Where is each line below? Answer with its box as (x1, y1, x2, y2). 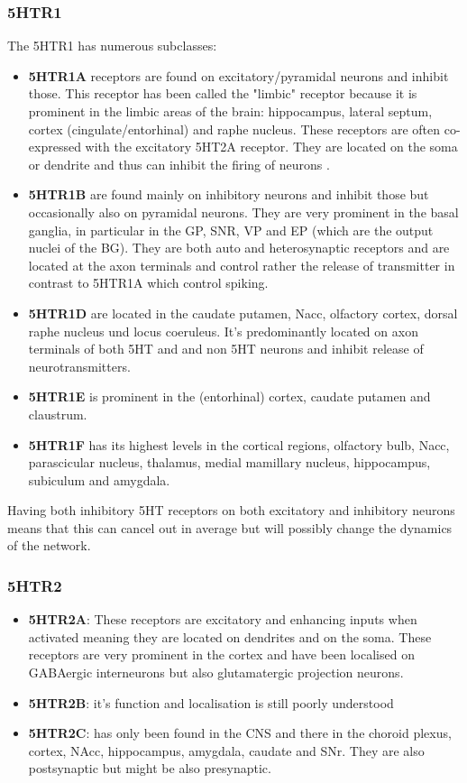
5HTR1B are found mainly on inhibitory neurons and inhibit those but (28, 185, 429, 204)
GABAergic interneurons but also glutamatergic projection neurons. (28, 663, 404, 682)
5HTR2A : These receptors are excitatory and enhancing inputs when (28, 610, 417, 629)
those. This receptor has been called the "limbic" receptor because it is (28, 84, 417, 103)
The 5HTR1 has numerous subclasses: (7, 36, 217, 55)
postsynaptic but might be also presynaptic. (28, 759, 271, 778)
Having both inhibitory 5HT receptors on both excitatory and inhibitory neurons (7, 501, 455, 520)
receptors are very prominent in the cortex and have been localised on (28, 645, 415, 664)
